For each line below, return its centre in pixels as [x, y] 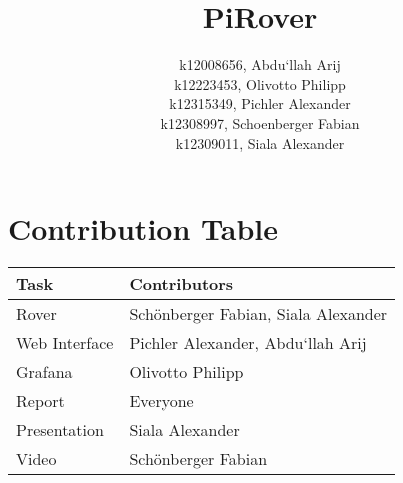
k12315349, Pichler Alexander [260, 103]
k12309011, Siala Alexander [260, 142]
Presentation [60, 430]
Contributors [181, 284]
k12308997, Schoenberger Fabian [260, 122]
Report [40, 401]
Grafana [44, 372]
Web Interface [65, 343]
